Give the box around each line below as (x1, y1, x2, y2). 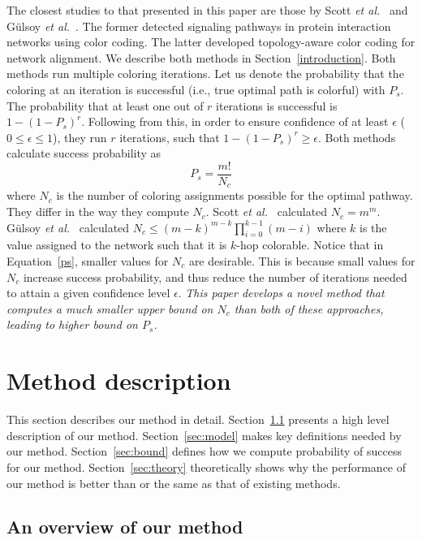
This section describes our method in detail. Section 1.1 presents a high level (6, 411, 390, 428)
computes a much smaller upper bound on (6, 300, 213, 317)
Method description (6, 364, 231, 397)
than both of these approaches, (234, 300, 384, 317)
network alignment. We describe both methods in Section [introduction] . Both (6, 49, 396, 66)
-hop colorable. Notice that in (236, 236, 384, 253)
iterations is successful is (216, 97, 338, 114)
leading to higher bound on (6, 316, 138, 333)
